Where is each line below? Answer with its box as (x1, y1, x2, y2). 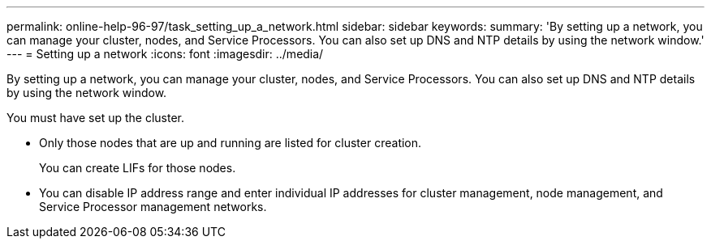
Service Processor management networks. (39, 200, 267, 213)
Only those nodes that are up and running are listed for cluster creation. (39, 136, 422, 150)
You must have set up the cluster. (6, 111, 185, 125)
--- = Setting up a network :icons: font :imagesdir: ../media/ (6, 47, 324, 61)
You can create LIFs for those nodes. (39, 161, 236, 175)
